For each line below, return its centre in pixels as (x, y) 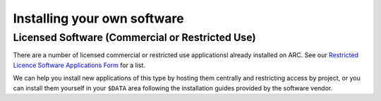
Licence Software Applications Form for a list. (79, 65)
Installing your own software (98, 18)
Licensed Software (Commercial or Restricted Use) (135, 37)
